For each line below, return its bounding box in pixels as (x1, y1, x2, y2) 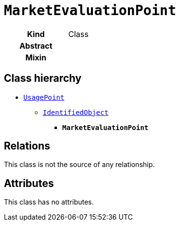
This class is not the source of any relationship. (4, 160, 155, 169)
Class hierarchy (4, 72, 82, 85)
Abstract (19, 40, 53, 51)
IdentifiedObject (43, 108, 108, 116)
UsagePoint (23, 93, 65, 101)
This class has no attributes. (4, 198, 94, 206)
